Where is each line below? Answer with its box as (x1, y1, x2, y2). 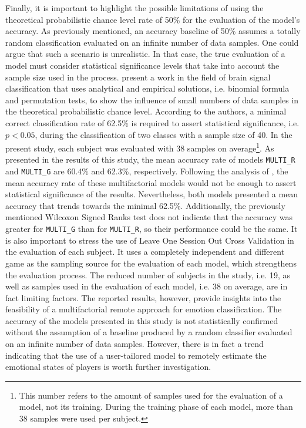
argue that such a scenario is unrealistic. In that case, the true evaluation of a (5, 48, 285, 60)
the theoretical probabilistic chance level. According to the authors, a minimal (5, 105, 287, 117)
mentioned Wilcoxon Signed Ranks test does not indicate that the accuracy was (5, 211, 292, 223)
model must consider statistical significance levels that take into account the (5, 59, 280, 71)
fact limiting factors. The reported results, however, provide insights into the (5, 291, 281, 304)
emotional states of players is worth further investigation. (5, 360, 211, 373)
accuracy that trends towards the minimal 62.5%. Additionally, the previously (5, 199, 285, 211)
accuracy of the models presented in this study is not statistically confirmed (5, 314, 278, 326)
